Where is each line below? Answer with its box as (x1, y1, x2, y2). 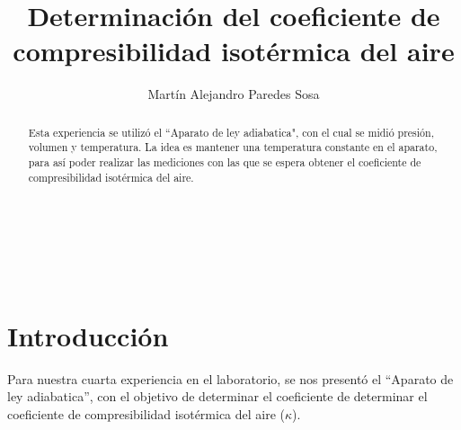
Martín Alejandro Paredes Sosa (147, 85, 320, 103)
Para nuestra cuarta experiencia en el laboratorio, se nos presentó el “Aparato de (7, 369, 454, 388)
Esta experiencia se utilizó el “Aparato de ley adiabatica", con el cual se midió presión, (28, 124, 434, 139)
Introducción (7, 317, 169, 354)
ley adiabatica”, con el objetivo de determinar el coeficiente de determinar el (7, 387, 428, 406)
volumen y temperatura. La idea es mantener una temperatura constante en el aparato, (28, 139, 438, 155)
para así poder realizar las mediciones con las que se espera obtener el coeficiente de (28, 155, 421, 170)
